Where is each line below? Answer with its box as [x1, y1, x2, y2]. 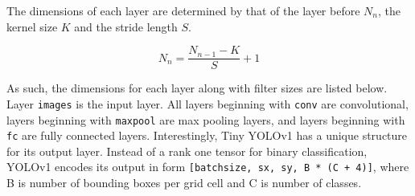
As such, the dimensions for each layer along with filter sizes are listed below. [6, 80, 388, 96]
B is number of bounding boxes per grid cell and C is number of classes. [6, 174, 362, 191]
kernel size [6, 18, 58, 35]
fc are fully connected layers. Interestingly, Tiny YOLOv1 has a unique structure [6, 127, 408, 144]
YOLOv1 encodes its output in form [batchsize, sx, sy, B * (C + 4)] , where [6, 158, 409, 175]
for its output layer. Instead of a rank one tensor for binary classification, [6, 142, 368, 159]
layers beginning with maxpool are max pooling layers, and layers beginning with [6, 111, 405, 128]
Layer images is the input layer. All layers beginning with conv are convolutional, [6, 95, 409, 112]
